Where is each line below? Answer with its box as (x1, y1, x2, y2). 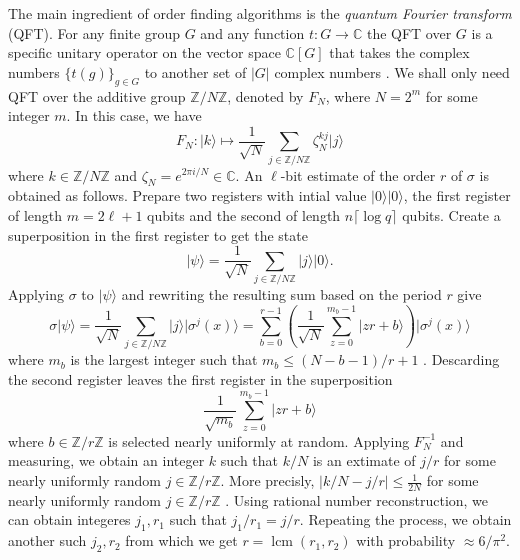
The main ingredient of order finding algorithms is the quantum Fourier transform (8, 3, 512, 23)
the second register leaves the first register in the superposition (8, 368, 393, 389)
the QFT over (366, 22, 452, 43)
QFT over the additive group (8, 85, 186, 106)
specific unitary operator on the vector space (8, 42, 281, 63)
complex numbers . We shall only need (274, 61, 510, 82)
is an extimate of (312, 450, 416, 471)
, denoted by (227, 85, 304, 106)
